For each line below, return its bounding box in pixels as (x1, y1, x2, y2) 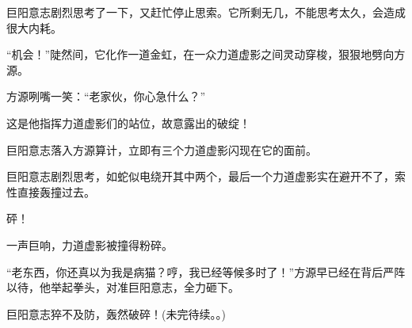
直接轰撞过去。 (17, 183, 95, 200)
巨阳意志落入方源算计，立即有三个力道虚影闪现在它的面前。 (6, 141, 317, 158)
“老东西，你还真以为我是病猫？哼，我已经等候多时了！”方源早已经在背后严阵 (6, 263, 406, 280)
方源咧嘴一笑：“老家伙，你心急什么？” (6, 88, 206, 105)
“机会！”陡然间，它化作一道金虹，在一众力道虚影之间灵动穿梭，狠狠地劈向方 (6, 46, 406, 63)
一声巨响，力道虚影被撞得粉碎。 (6, 236, 173, 253)
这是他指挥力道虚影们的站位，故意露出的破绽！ (6, 114, 250, 131)
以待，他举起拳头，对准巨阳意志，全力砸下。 (6, 279, 239, 296)
